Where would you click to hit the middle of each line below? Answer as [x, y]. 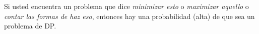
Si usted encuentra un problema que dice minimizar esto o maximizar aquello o [126, 6]
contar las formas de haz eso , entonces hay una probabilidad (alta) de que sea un [129, 16]
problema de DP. [30, 26]
